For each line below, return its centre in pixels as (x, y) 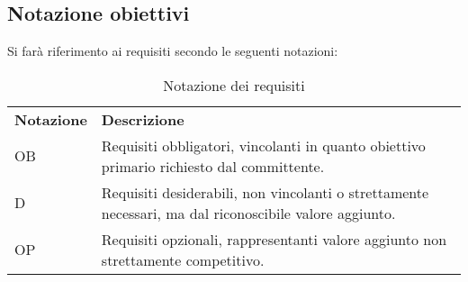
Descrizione (143, 119)
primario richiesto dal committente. (213, 166)
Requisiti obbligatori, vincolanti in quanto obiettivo (263, 145)
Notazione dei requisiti (234, 85)
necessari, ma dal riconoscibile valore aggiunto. (248, 213)
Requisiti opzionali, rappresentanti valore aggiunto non (274, 239)
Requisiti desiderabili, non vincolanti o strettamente (265, 192)
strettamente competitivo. (183, 259)
